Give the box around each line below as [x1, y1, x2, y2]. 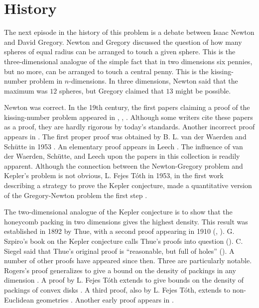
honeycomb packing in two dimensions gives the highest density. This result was [4, 216, 248, 226]
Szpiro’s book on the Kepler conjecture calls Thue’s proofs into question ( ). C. [4, 236, 243, 246]
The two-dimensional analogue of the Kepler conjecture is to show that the [4, 206, 233, 217]
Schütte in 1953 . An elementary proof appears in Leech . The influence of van [4, 141, 243, 151]
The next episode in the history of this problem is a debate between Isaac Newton [4, 27, 255, 37]
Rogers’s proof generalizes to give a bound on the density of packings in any [4, 265, 236, 275]
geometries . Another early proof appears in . [36, 294, 174, 305]
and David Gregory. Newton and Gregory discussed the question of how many [4, 36, 242, 47]
